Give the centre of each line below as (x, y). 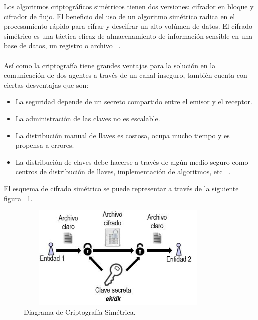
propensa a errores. (45, 145)
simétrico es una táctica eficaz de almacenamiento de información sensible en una (128, 36)
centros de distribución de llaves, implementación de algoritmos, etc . (123, 171)
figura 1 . (18, 198)
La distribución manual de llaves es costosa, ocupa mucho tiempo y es (123, 135)
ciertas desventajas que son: (46, 85)
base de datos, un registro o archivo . (62, 46)
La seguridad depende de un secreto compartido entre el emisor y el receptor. (134, 102)
